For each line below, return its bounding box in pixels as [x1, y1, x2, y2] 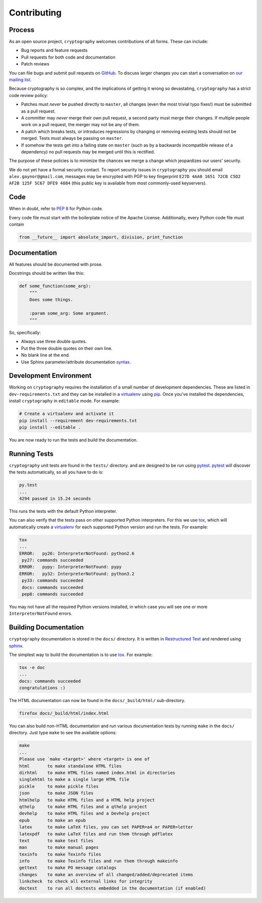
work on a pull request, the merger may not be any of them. [21, 122, 140, 128]
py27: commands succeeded [22, 557, 83, 563]
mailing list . [9, 77, 32, 82]
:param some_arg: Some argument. [29, 311, 109, 316]
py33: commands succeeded [22, 578, 83, 583]
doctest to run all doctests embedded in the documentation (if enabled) [19, 886, 206, 891]
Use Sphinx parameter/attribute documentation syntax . [21, 359, 131, 365]
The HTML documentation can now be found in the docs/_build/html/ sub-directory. [9, 698, 185, 704]
